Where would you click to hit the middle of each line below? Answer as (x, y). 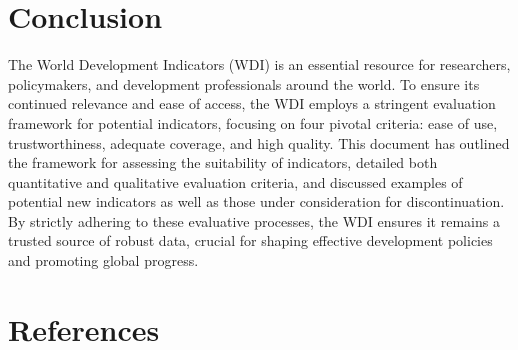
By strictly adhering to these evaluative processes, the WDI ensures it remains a (254, 220)
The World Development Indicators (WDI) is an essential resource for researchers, (259, 64)
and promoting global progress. (103, 260)
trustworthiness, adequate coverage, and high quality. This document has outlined (259, 142)
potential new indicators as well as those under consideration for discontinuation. (256, 201)
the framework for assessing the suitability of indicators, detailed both (223, 162)
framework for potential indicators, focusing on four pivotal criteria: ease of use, (253, 122)
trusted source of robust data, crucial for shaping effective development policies (250, 240)
